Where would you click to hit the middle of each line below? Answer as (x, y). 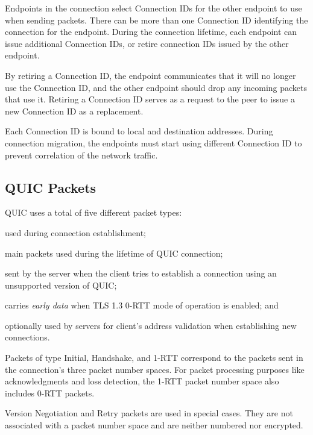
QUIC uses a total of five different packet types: (93, 212)
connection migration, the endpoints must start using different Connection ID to (153, 142)
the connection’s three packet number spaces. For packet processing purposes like (155, 369)
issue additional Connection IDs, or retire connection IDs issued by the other (147, 43)
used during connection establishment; (76, 232)
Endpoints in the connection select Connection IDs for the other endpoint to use (153, 8)
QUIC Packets (51, 187)
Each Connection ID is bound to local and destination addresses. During (139, 131)
